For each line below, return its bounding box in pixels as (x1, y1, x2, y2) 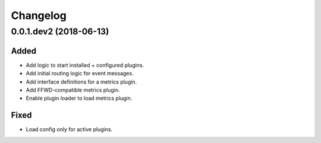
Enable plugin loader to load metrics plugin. (26, 95, 133, 102)
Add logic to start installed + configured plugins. (26, 61, 144, 68)
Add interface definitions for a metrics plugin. (26, 78, 137, 85)
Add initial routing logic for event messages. (26, 70, 134, 77)
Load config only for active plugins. (26, 126, 113, 133)
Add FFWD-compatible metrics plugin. (26, 86, 120, 93)
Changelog (11, 9, 67, 22)
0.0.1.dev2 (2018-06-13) (11, 26, 109, 37)
